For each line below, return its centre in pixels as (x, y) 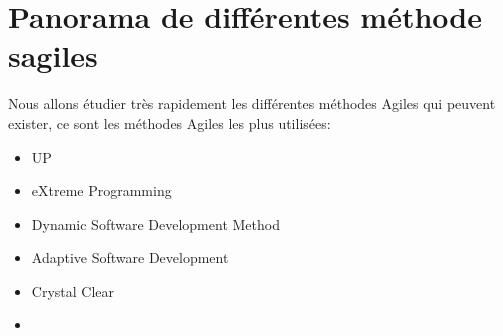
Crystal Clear (73, 290)
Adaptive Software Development (130, 257)
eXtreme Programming (101, 190)
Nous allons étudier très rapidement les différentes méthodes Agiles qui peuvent (252, 103)
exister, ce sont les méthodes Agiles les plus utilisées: (169, 122)
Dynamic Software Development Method (155, 223)
